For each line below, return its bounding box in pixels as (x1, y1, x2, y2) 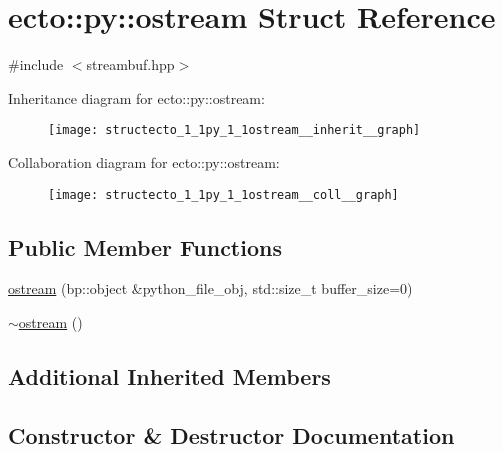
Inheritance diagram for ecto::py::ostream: (8, 87, 265, 108)
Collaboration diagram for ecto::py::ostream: (8, 151, 280, 172)
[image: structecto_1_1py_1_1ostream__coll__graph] (48, 187, 399, 202)
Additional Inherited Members (8, 361, 331, 391)
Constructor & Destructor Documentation (8, 419, 455, 450)
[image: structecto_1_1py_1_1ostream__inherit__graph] (48, 123, 421, 138)
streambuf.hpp (86, 54, 175, 75)
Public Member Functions (8, 231, 282, 262)
